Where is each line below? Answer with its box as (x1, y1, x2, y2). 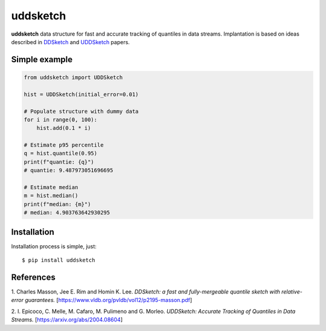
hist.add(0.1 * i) (36, 124, 91, 132)
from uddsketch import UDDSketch (24, 74, 123, 81)
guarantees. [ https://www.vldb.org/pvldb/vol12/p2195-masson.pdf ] (25, 297, 193, 304)
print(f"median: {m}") (24, 201, 91, 208)
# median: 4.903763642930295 (24, 209, 110, 216)
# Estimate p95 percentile (24, 142, 104, 149)
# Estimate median (24, 184, 78, 191)
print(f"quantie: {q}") (24, 158, 95, 165)
